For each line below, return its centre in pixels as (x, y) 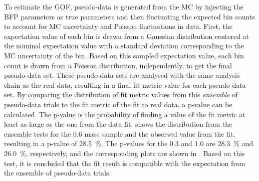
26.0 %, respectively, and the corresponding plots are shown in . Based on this (124, 153)
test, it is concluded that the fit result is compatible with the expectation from (125, 163)
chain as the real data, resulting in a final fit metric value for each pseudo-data (125, 85)
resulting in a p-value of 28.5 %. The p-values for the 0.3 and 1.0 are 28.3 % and (129, 143)
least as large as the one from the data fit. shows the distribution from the (118, 124)
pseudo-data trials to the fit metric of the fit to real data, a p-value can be (118, 104)
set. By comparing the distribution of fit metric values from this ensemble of (121, 94)
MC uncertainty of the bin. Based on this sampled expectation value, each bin (124, 55)
